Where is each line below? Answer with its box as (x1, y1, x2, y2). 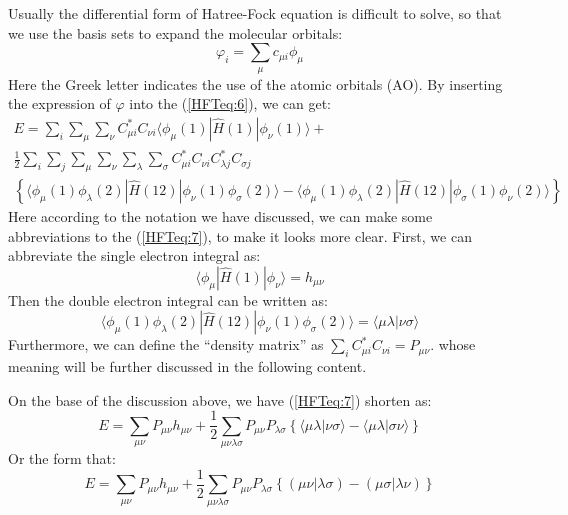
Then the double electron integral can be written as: (8, 289, 328, 310)
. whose (430, 334, 476, 355)
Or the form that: (8, 448, 116, 469)
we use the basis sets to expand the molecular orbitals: (8, 22, 343, 43)
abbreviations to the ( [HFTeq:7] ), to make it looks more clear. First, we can (8, 225, 472, 246)
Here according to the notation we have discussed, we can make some (8, 205, 433, 226)
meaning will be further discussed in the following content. (8, 356, 367, 377)
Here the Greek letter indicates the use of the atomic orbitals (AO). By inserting (8, 73, 503, 94)
